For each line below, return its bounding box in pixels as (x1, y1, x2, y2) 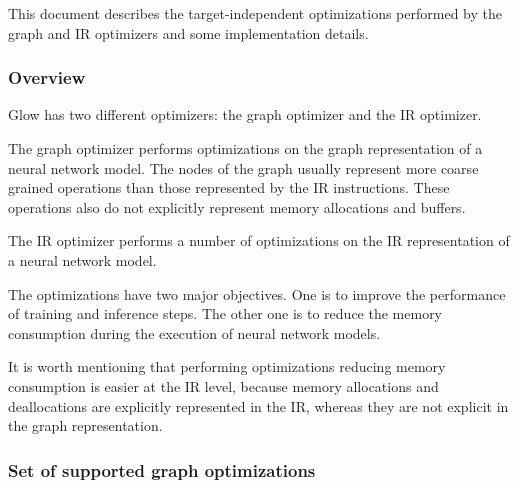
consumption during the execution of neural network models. (8, 322, 381, 343)
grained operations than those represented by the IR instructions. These (8, 177, 450, 198)
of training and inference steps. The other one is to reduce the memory (8, 303, 443, 324)
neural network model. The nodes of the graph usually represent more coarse (8, 157, 479, 178)
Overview (8, 65, 86, 90)
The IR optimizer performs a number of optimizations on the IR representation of (8, 230, 510, 251)
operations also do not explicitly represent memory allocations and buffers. (8, 196, 466, 217)
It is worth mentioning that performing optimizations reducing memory (8, 356, 446, 377)
